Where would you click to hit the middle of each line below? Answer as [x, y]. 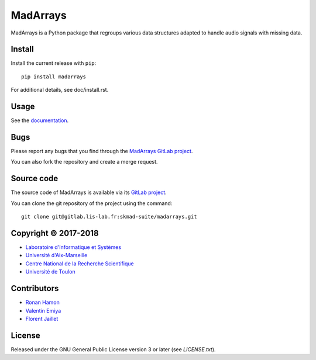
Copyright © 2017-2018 [55, 233]
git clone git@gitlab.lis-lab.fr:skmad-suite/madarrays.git [109, 217]
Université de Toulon [50, 272]
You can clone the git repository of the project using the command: [92, 203]
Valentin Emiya [43, 310]
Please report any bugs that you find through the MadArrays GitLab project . [102, 151]
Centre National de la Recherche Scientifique [80, 264]
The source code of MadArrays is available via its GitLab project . [89, 192]
